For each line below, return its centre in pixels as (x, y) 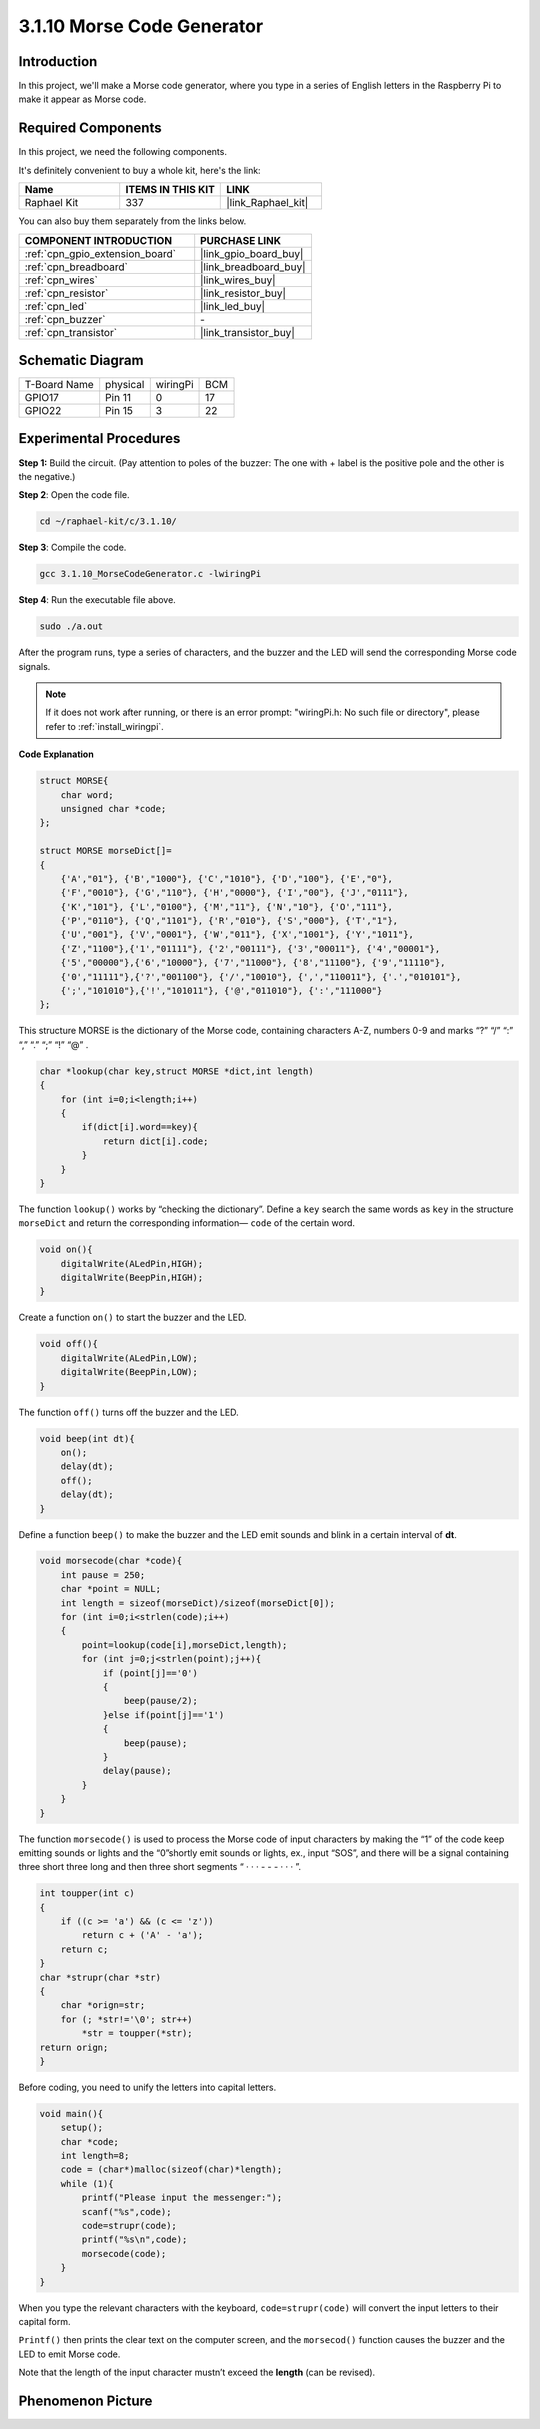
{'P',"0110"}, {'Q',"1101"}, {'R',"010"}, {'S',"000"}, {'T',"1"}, (229, 921)
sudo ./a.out (71, 626)
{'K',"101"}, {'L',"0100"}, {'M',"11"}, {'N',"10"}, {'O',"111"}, (227, 906)
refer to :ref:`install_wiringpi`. (104, 726)
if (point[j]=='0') (150, 1673)
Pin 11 (118, 398)
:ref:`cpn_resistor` (66, 293)
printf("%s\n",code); (134, 2239)
